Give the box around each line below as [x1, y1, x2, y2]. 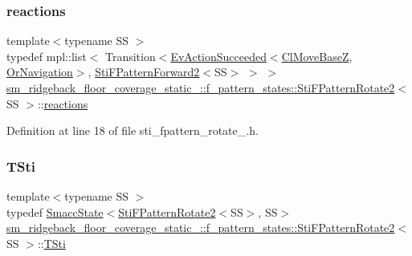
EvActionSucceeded [170, 47, 267, 64]
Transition [104, 47, 156, 64]
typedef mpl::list [6, 47, 87, 64]
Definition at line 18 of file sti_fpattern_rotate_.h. [6, 122, 259, 139]
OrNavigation [6, 63, 73, 80]
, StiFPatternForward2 [88, 63, 200, 80]
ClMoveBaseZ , [281, 47, 353, 64]
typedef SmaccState [6, 203, 104, 220]
